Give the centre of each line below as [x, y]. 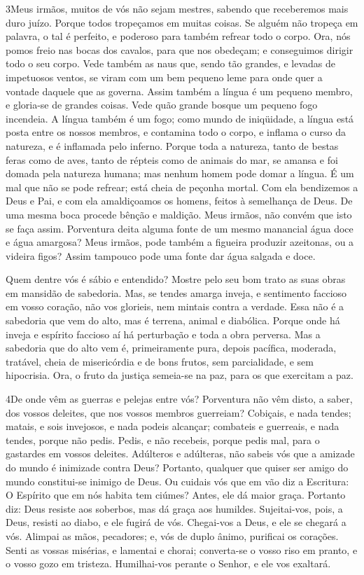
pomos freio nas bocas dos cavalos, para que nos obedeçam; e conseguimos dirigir [180, 49]
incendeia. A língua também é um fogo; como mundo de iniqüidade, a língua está [180, 118]
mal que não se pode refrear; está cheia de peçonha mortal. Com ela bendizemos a [182, 187]
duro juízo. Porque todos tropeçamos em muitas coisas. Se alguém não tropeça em [182, 22]
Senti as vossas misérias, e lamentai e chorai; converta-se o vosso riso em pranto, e [182, 549]
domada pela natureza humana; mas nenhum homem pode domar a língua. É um [180, 173]
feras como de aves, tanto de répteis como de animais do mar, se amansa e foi [172, 159]
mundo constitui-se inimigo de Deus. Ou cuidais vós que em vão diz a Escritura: [177, 481]
